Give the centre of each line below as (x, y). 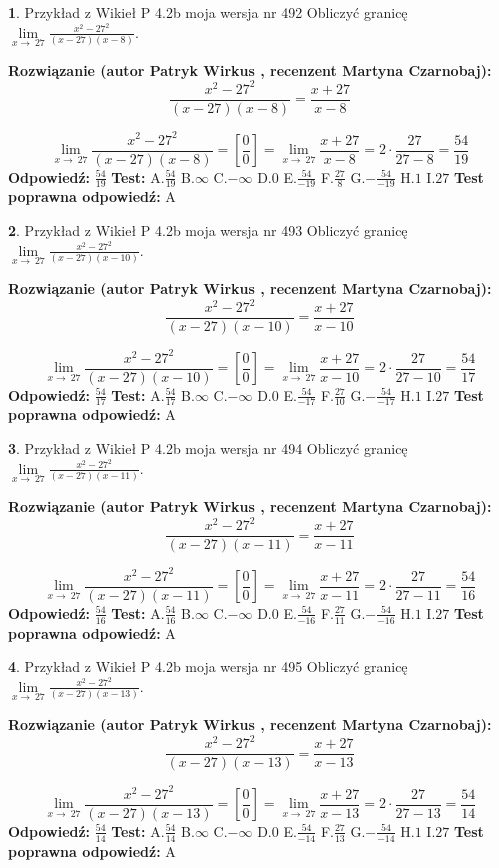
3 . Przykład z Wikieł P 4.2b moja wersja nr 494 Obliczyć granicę (208, 448)
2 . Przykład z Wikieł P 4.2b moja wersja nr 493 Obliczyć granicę (208, 230)
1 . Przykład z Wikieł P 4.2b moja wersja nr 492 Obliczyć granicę (208, 12)
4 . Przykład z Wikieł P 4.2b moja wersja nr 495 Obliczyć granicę (208, 666)
